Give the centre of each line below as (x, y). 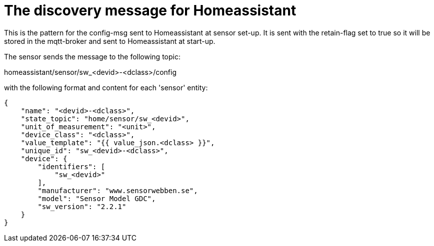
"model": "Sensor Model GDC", (97, 198)
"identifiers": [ (71, 166)
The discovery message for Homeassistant (150, 10)
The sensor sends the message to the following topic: (92, 56)
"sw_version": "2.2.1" (82, 206)
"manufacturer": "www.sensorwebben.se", (118, 190)
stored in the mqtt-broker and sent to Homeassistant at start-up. (110, 41)
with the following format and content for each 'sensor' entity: (106, 87)
